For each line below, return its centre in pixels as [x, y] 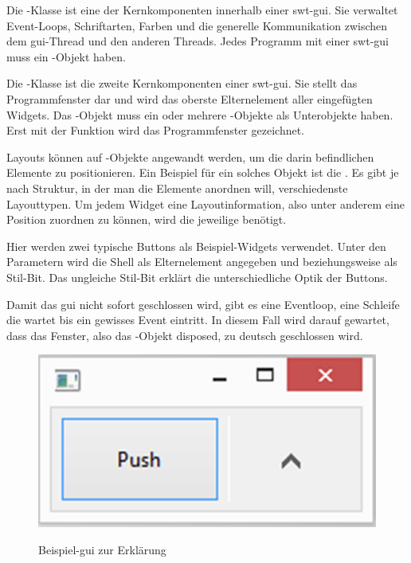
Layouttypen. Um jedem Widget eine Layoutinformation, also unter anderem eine [205, 203]
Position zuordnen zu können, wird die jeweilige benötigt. [147, 219]
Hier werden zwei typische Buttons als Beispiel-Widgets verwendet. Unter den [196, 246]
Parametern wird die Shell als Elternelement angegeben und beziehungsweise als [202, 262]
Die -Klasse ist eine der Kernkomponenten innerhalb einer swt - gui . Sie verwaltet [202, 10]
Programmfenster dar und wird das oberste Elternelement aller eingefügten [190, 98]
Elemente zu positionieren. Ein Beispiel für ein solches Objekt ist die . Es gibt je [203, 172]
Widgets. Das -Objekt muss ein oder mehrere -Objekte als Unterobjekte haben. [200, 114]
